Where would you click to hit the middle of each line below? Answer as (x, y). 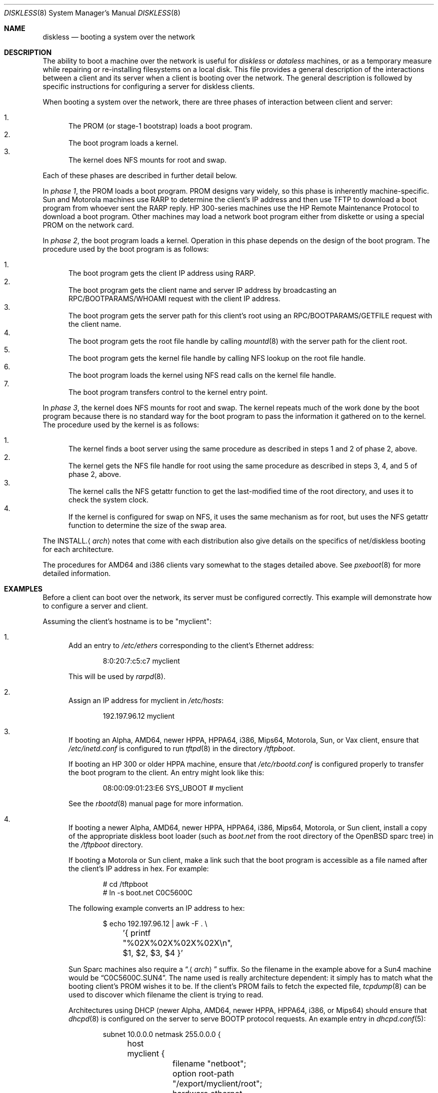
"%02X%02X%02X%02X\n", (177, 943)
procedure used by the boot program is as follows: (126, 249)
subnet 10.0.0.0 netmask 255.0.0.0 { (162, 1034)
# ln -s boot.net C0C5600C (148, 893)
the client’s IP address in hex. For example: (139, 869)
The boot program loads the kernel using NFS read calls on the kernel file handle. (202, 375)
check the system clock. (108, 500)
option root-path (203, 1073)
